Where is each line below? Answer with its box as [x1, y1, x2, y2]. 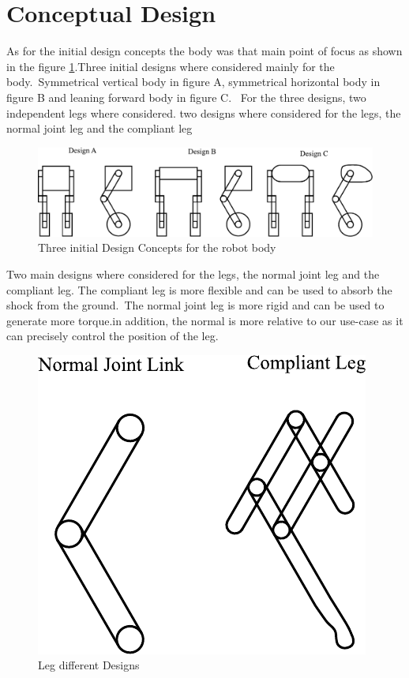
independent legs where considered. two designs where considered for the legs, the [6, 104, 401, 121]
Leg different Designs [38, 657, 140, 673]
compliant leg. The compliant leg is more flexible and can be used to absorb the [6, 281, 392, 298]
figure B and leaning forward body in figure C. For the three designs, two [6, 88, 366, 105]
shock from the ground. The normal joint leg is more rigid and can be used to [6, 297, 385, 313]
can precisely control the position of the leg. [6, 328, 219, 344]
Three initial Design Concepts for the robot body [38, 239, 276, 256]
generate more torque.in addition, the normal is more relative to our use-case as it [6, 312, 403, 328]
